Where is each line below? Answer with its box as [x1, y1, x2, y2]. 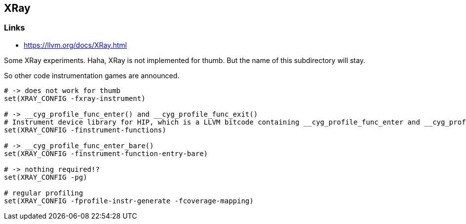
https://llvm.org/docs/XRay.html [24, 40, 127, 49]
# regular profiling [4, 189, 83, 197]
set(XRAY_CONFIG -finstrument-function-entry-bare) [4, 149, 208, 158]
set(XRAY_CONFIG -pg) [4, 173, 87, 181]
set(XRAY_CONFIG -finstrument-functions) [4, 126, 166, 134]
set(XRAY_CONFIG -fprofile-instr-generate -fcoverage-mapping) [4, 196, 254, 205]
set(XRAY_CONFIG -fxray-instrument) [4, 94, 146, 102]
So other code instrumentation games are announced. [4, 71, 180, 80]
